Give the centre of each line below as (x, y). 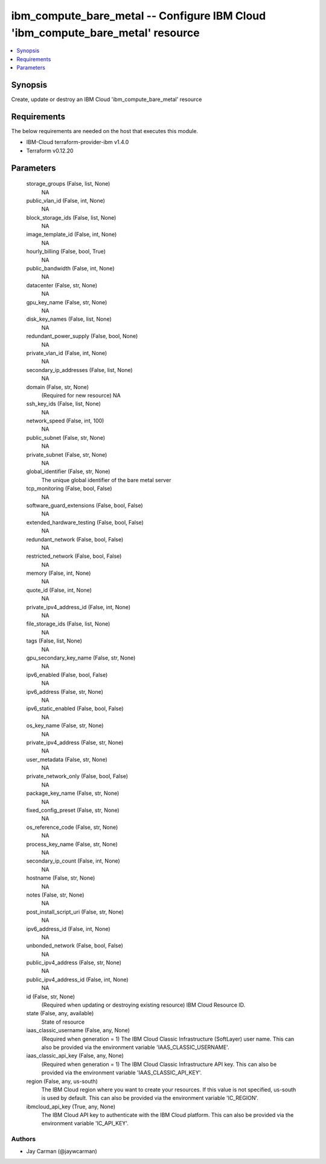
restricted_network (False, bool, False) (74, 556)
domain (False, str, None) (58, 387)
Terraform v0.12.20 (50, 151)
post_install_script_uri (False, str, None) (75, 912)
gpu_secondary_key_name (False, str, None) (81, 658)
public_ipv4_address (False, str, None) (74, 963)
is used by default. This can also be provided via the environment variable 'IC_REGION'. (150, 1098)
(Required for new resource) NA (81, 395)
